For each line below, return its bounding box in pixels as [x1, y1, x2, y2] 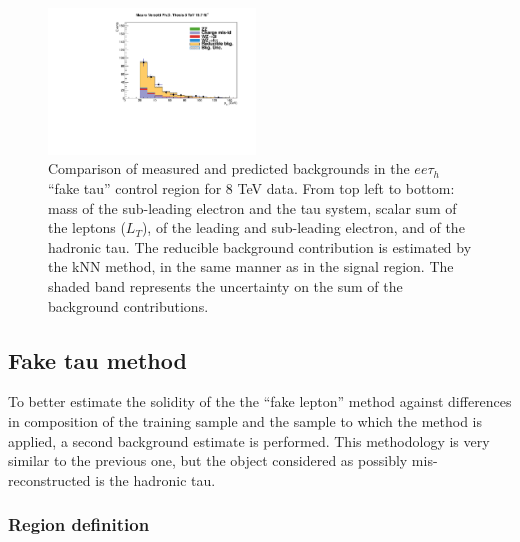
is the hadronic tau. [95, 469, 216, 490]
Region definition [8, 512, 150, 537]
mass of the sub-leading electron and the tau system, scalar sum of [48, 197, 457, 218]
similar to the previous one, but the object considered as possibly [8, 450, 408, 471]
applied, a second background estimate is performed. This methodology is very [8, 430, 490, 451]
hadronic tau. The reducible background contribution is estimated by [48, 236, 472, 257]
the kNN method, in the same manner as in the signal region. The [48, 256, 454, 277]
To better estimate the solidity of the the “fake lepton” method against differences [8, 391, 512, 412]
